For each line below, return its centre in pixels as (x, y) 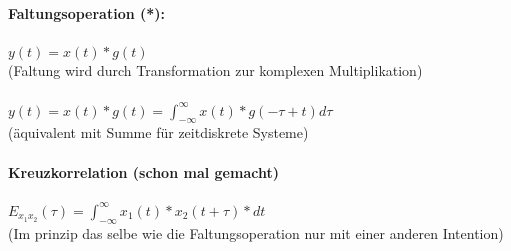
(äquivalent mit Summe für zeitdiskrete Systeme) (158, 132)
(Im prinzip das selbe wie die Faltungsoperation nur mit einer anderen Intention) (256, 232)
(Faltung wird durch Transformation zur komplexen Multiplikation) (215, 70)
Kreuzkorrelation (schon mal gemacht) (143, 171)
